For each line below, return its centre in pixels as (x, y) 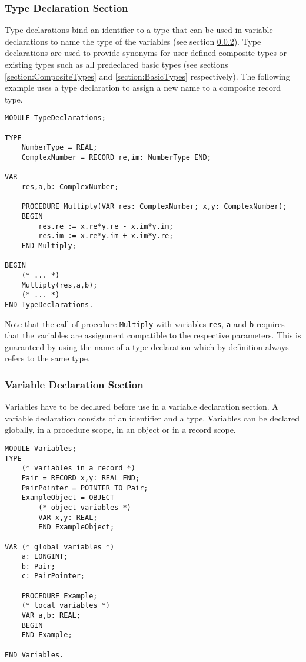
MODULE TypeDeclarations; (55, 118)
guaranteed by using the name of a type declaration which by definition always (147, 346)
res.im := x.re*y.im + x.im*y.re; (106, 236)
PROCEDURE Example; (59, 596)
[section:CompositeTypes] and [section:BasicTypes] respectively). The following (147, 76)
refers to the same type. (47, 358)
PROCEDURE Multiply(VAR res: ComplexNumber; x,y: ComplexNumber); (154, 207)
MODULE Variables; (41, 448)
